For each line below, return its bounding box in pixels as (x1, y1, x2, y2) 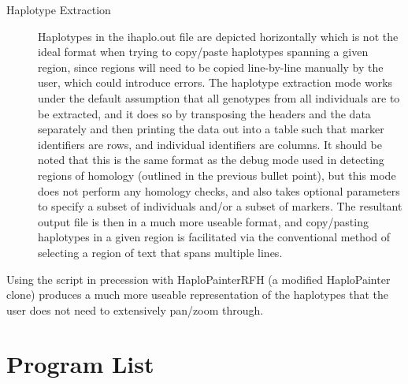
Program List (6, 348, 154, 380)
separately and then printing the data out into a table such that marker (38, 121, 384, 137)
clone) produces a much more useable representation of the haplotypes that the (6, 286, 389, 303)
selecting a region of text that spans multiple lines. (38, 244, 283, 260)
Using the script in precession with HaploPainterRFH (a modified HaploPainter (6, 270, 391, 287)
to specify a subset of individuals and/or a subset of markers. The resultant (38, 198, 402, 214)
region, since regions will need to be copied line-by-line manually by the (38, 58, 384, 75)
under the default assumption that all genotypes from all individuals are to (38, 89, 400, 106)
